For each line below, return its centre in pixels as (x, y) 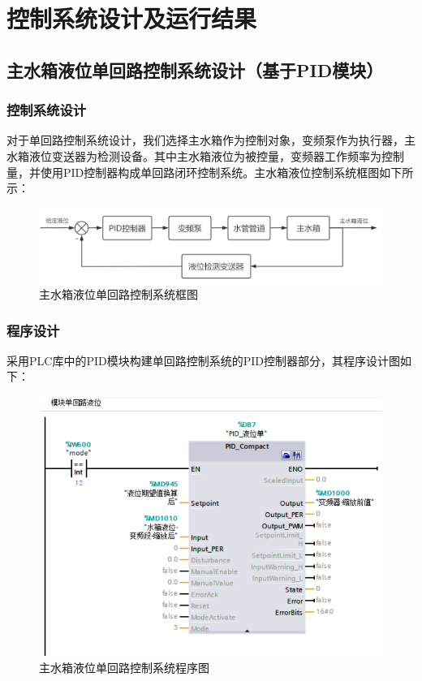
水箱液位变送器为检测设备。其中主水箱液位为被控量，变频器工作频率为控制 (205, 155)
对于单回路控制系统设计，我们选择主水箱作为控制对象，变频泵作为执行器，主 (211, 140)
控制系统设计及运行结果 (132, 18)
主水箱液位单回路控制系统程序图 (124, 667)
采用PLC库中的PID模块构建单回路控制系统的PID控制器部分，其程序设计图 (203, 360)
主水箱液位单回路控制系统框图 (118, 294)
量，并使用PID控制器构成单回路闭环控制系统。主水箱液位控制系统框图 (193, 172)
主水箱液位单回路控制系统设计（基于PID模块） (195, 69)
